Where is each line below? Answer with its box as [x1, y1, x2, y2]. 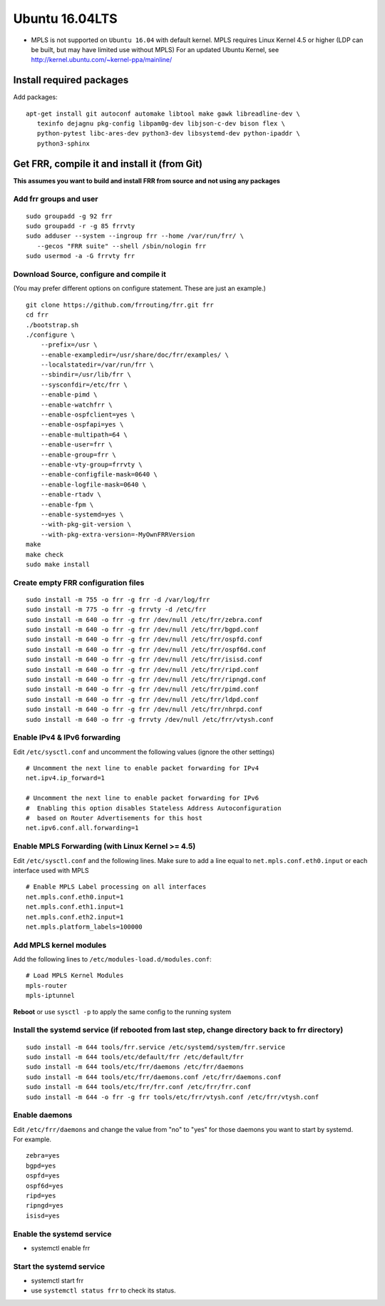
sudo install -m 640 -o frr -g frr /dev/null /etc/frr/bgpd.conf [26, 626, 260, 634]
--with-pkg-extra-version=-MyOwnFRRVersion [40, 530, 195, 539]
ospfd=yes [26, 1172, 60, 1180]
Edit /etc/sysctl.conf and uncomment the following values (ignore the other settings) [13, 748, 275, 756]
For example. [13, 1135, 52, 1144]
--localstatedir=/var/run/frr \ [40, 361, 154, 369]
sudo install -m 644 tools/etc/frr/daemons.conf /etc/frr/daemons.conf [26, 1073, 282, 1081]
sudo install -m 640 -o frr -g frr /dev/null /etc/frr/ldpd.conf [26, 695, 260, 703]
